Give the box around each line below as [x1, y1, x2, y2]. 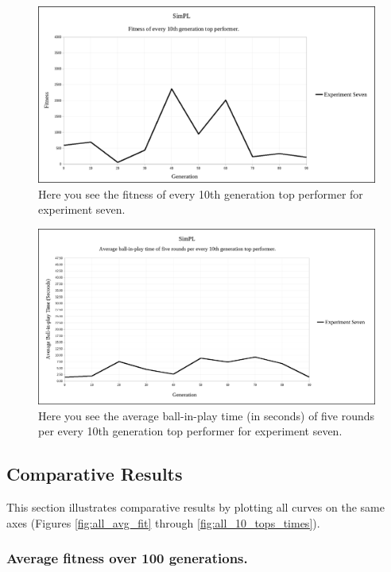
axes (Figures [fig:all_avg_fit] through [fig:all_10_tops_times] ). [6, 514, 320, 531]
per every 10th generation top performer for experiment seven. [38, 423, 343, 439]
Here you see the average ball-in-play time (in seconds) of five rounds [38, 407, 375, 423]
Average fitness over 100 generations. [6, 548, 248, 568]
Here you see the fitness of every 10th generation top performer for [38, 185, 363, 202]
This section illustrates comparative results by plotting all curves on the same [6, 499, 385, 516]
